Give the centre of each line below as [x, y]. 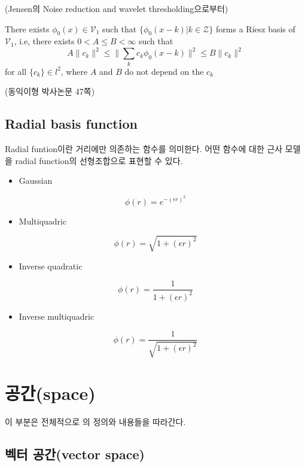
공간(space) [50, 392]
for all [16, 71]
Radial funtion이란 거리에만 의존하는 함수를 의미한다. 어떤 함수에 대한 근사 [144, 149]
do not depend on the [164, 71]
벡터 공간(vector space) [75, 454]
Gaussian [36, 181]
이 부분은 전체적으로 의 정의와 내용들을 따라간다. [95, 421]
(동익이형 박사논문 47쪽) [50, 91]
